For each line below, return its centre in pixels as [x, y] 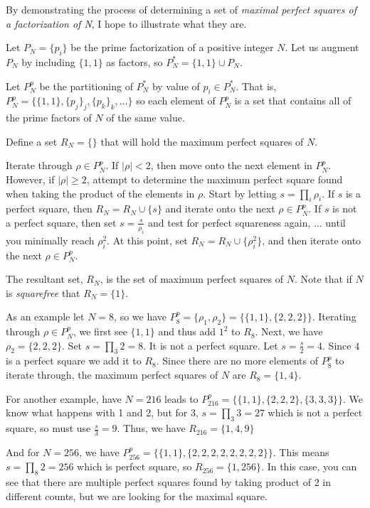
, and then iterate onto [312, 240]
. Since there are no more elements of [237, 361]
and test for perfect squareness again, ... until [247, 222]
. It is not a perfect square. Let [211, 345]
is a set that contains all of [293, 101]
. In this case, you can [309, 466]
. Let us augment [322, 47]
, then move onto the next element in [231, 165]
